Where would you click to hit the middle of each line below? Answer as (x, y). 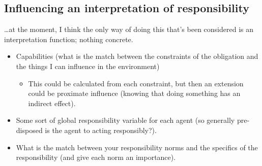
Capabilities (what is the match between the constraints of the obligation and (137, 56)
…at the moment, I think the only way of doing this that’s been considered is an (129, 29)
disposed (29, 130)
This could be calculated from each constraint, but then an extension (136, 83)
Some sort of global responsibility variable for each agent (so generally (125, 120)
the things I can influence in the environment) (88, 66)
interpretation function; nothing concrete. (69, 39)
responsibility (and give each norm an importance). (96, 157)
